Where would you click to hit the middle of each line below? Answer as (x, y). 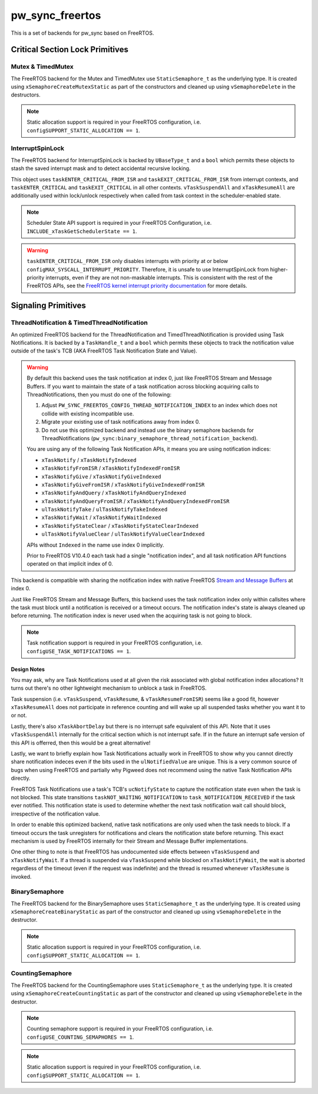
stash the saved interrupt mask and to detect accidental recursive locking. (101, 168)
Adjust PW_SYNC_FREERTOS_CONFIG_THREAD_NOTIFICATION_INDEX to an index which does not (160, 405)
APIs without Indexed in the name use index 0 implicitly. (95, 545)
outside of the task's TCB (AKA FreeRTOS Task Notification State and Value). (104, 351)
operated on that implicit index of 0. (70, 564)
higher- (279, 269)
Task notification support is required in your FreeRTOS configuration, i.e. (115, 643)
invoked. (21, 876)
